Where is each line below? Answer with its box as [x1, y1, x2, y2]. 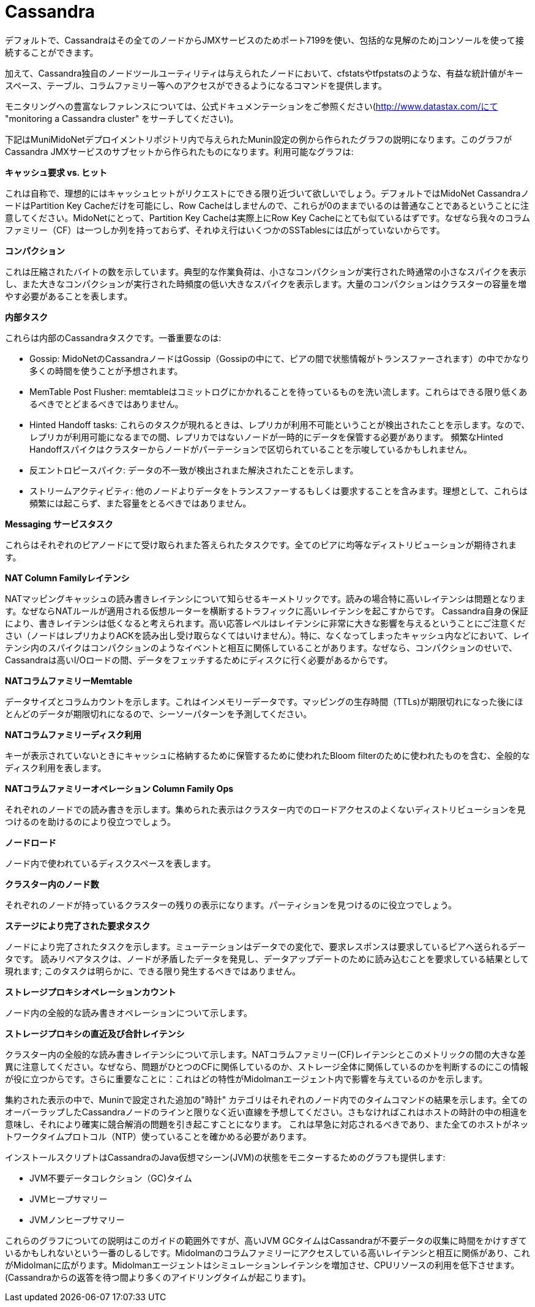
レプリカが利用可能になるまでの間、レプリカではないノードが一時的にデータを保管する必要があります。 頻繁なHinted [29, 431, 503, 442]
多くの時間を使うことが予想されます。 [29, 365, 183, 376]
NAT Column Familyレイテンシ [5, 572, 130, 583]
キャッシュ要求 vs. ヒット [5, 167, 108, 178]
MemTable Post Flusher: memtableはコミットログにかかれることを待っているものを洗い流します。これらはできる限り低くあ [29, 386, 528, 397]
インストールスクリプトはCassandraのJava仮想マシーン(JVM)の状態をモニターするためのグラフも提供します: [5, 1151, 446, 1162]
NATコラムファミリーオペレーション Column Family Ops [5, 783, 234, 794]
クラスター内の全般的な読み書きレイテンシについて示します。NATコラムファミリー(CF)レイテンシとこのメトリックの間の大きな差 [5, 1049, 526, 1060]
